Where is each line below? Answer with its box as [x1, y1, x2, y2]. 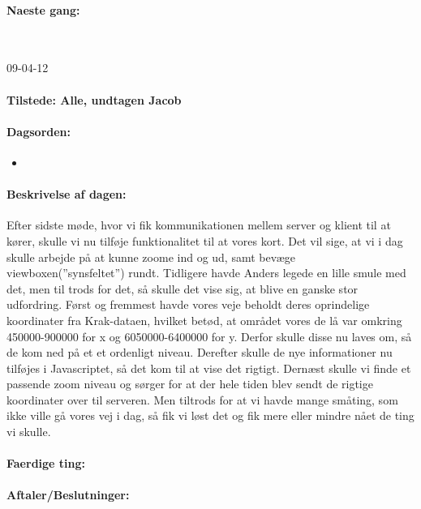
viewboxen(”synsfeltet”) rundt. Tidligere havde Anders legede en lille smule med [6, 264, 406, 281]
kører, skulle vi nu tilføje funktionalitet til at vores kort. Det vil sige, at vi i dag [6, 232, 403, 249]
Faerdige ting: [6, 455, 86, 472]
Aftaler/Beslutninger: [6, 486, 130, 503]
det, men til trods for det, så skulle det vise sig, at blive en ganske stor [6, 280, 359, 297]
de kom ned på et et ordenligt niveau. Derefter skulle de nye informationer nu [6, 344, 393, 361]
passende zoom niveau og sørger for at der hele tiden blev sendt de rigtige [6, 375, 373, 392]
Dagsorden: [6, 122, 71, 139]
